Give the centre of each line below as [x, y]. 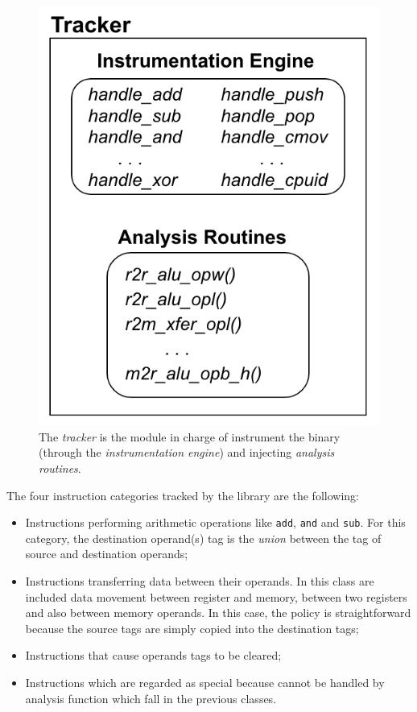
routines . [60, 468]
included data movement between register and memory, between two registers [216, 596]
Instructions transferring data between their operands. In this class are [200, 580]
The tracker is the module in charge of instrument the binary [190, 436]
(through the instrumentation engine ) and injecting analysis [187, 452]
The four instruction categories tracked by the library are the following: [183, 495]
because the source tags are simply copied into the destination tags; [192, 628]
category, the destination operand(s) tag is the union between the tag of [203, 538]
